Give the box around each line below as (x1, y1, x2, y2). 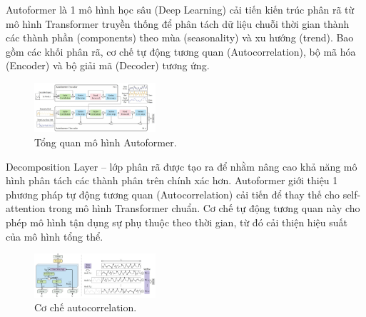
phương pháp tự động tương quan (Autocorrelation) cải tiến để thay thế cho (6, 186, 340, 201)
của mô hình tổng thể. (6, 228, 103, 243)
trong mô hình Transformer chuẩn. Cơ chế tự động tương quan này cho (49, 201, 360, 216)
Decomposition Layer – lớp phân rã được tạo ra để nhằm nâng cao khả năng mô (6, 158, 357, 173)
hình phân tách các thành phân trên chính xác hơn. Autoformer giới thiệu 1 (6, 173, 338, 188)
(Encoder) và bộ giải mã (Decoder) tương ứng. (6, 58, 210, 73)
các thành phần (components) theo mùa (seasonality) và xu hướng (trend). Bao (6, 30, 354, 45)
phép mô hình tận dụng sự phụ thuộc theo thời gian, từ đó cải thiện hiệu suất (6, 214, 347, 229)
